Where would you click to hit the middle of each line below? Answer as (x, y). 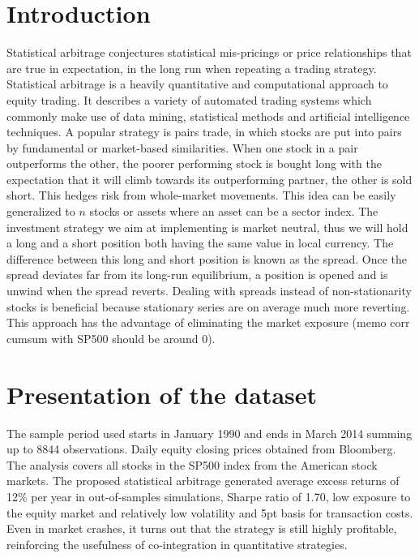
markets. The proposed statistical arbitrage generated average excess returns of (203, 481)
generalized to (41, 211)
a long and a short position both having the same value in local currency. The (200, 243)
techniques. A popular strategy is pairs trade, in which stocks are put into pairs (204, 132)
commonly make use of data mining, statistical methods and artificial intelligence (208, 116)
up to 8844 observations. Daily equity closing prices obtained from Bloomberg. (201, 449)
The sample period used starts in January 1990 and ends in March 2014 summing (209, 433)
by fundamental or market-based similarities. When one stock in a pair (182, 147)
